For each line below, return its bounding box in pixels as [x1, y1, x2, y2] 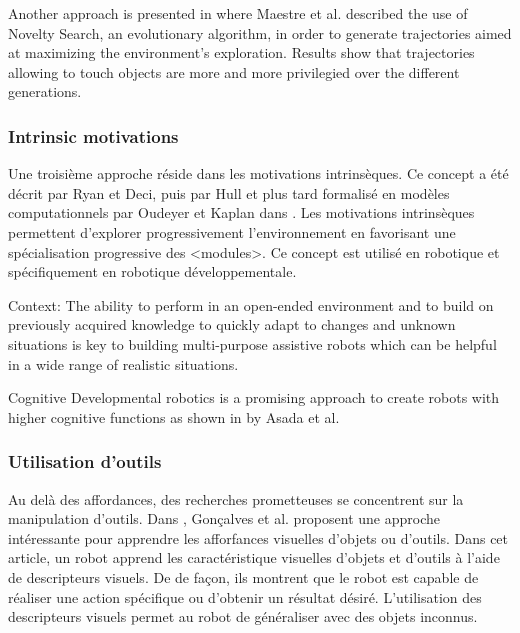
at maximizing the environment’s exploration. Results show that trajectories [8, 42, 475, 63]
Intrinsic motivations [8, 123, 179, 148]
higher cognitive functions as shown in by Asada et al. [8, 406, 340, 427]
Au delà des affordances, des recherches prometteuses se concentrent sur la [8, 488, 464, 509]
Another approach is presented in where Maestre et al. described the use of [8, 3, 468, 23]
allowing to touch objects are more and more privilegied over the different [8, 61, 460, 82]
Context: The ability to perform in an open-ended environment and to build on [8, 294, 494, 315]
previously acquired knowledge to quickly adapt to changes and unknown [8, 314, 456, 335]
